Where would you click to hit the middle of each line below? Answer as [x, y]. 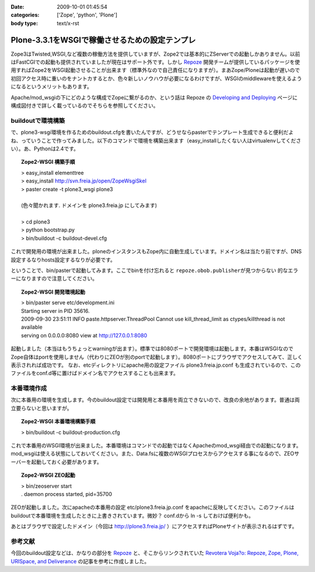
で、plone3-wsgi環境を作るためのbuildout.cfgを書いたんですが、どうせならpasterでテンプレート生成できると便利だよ [152, 132]
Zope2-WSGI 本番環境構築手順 [58, 422]
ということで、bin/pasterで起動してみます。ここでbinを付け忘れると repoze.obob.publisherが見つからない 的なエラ [155, 271]
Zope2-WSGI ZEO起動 [48, 475]
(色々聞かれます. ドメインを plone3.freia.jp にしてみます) [89, 205]
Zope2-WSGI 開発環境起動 [53, 292]
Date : [17, 7]
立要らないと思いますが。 [41, 408]
